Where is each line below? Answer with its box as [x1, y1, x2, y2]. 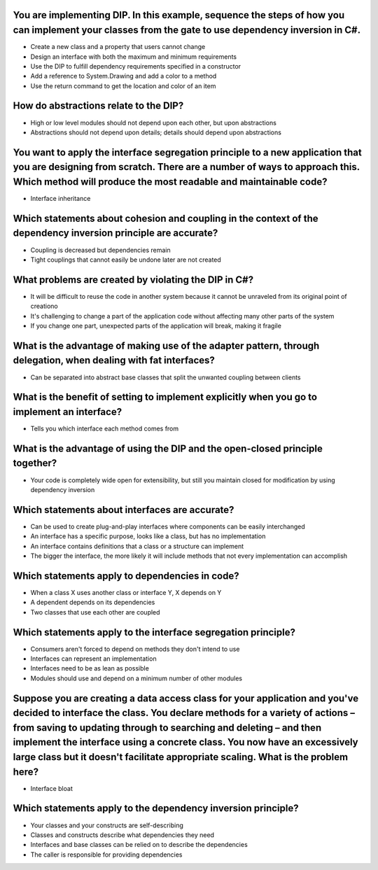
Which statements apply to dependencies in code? [13, 570, 239, 582]
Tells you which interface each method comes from [30, 424, 179, 433]
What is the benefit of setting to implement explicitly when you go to [13, 391, 318, 403]
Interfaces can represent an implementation [30, 654, 157, 663]
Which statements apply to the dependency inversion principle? [13, 802, 299, 815]
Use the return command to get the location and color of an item [30, 81, 216, 90]
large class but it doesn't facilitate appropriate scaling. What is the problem [13, 751, 349, 763]
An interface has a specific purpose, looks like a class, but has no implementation [30, 532, 266, 540]
